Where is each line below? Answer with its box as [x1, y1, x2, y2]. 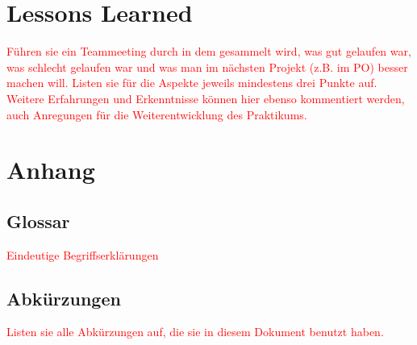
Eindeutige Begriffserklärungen [6, 246, 159, 263]
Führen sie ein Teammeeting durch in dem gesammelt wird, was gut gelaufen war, [6, 43, 411, 60]
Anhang [6, 153, 95, 186]
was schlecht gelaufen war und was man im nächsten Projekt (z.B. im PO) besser [6, 58, 408, 75]
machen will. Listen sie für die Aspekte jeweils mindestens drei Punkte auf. [6, 74, 377, 91]
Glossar [6, 208, 70, 233]
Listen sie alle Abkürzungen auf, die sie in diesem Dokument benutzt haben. [6, 323, 384, 340]
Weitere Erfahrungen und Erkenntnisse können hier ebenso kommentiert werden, [6, 89, 405, 106]
